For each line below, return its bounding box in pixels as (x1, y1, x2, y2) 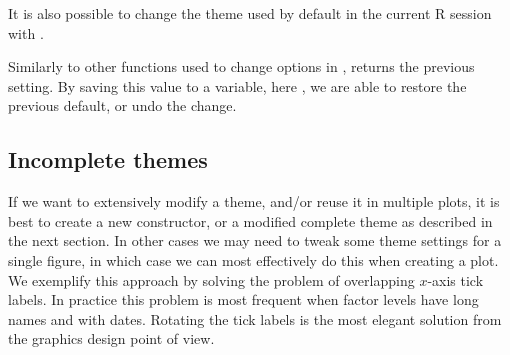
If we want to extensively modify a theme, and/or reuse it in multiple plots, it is (8, 191, 500, 212)
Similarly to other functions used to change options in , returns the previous (8, 56, 475, 77)
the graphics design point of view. (8, 328, 215, 349)
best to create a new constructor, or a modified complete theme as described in (8, 210, 493, 231)
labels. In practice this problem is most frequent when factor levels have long (8, 289, 479, 310)
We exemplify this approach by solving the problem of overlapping (8, 269, 415, 290)
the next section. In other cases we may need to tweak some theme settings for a (8, 230, 502, 251)
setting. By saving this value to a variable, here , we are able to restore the (8, 75, 467, 96)
